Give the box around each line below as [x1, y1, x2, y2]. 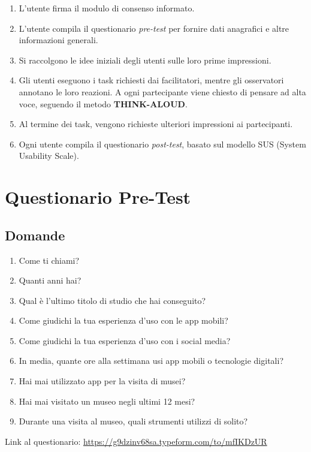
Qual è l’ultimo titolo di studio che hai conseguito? [19, 294, 206, 306]
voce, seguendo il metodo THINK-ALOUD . [19, 97, 188, 110]
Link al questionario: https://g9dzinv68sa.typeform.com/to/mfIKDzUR [5, 435, 267, 447]
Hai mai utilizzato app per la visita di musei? [19, 375, 186, 387]
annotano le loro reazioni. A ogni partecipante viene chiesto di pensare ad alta [19, 85, 306, 98]
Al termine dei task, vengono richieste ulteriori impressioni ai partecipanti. [19, 117, 293, 130]
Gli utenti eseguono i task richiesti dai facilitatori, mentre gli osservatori [19, 74, 284, 86]
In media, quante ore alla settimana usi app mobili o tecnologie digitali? [19, 354, 283, 367]
